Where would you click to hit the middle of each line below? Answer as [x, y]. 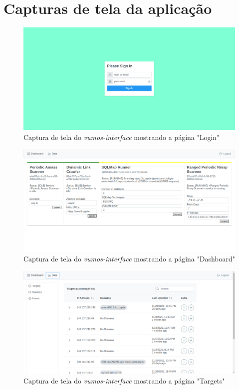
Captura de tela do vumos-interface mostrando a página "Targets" [124, 380]
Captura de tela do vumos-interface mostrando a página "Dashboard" [129, 259]
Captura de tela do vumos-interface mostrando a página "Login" [121, 137]
